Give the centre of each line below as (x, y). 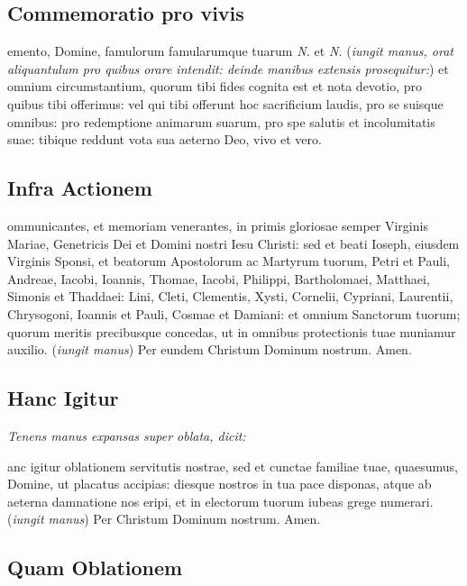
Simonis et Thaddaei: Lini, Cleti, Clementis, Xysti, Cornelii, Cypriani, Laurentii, (230, 296)
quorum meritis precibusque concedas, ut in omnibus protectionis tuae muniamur (232, 331)
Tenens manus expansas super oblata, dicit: (127, 435)
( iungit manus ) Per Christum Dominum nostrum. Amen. (164, 519)
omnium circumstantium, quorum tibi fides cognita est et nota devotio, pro (215, 86)
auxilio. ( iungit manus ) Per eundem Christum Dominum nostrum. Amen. (210, 349)
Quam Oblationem (95, 568)
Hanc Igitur (63, 398)
